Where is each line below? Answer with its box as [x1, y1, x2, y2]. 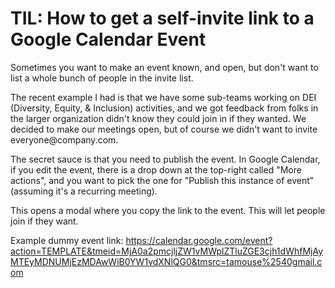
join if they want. [10, 215, 79, 227]
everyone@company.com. [10, 133, 119, 146]
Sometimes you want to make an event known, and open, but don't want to [10, 61, 319, 73]
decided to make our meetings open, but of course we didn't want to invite [10, 123, 318, 135]
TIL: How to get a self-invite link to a [10, 7, 315, 30]
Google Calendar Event [10, 28, 207, 51]
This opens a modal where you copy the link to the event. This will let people [10, 204, 326, 216]
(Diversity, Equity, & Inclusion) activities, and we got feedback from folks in [10, 102, 319, 114]
